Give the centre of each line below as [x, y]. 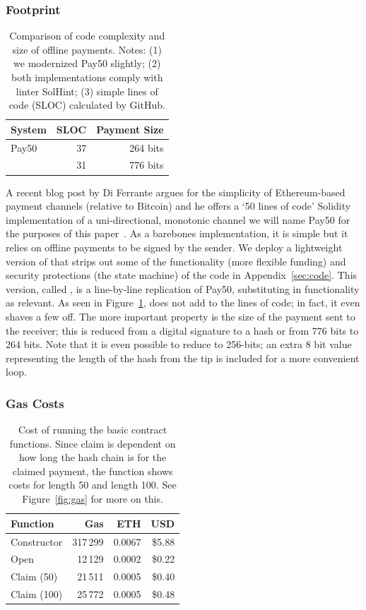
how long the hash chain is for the [93, 457]
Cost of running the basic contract [93, 430]
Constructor [37, 541]
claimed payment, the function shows [93, 471]
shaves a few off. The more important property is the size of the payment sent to [181, 316]
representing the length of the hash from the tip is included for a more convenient [183, 358]
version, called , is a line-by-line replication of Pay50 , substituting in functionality [183, 288]
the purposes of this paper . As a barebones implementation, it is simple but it [177, 233]
